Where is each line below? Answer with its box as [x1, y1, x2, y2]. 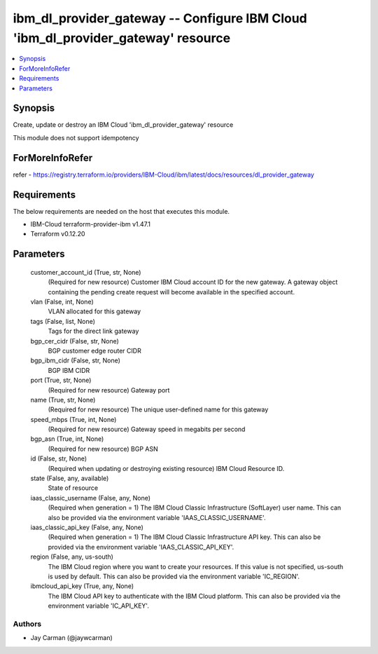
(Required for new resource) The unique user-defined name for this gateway [48, 405, 269, 414]
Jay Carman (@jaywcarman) [30, 634, 113, 642]
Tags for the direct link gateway [48, 327, 139, 336]
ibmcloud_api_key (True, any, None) [30, 582, 134, 590]
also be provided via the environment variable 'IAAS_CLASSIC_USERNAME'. [48, 513, 266, 522]
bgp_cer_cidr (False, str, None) [30, 336, 119, 345]
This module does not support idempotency [13, 133, 139, 142]
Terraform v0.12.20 [30, 230, 85, 238]
